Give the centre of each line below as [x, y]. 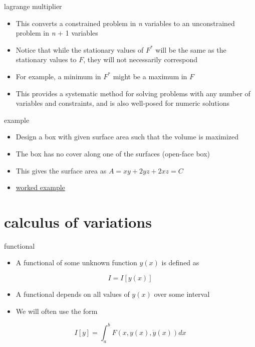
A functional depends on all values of [73, 294]
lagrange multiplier [33, 6]
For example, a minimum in [58, 76]
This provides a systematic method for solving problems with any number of [133, 93]
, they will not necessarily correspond [141, 59]
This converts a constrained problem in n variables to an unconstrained [125, 23]
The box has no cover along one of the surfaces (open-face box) [113, 153]
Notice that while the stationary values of [80, 49]
